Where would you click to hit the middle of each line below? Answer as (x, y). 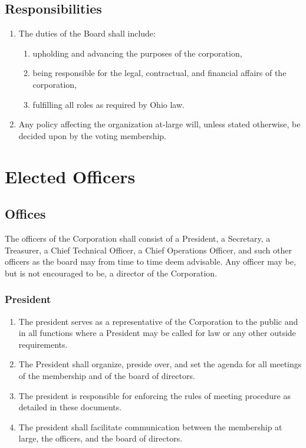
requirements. (43, 344)
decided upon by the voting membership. (92, 135)
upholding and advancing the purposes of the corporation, (137, 53)
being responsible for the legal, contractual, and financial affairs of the (159, 73)
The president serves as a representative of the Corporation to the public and (158, 321)
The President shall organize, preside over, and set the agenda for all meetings (160, 364)
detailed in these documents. (70, 407)
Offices (25, 214)
